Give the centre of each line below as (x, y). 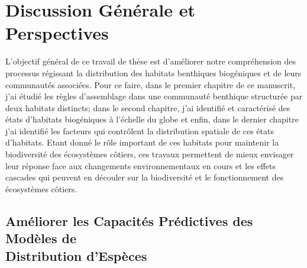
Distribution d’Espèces (76, 255)
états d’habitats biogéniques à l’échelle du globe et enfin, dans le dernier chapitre (152, 119)
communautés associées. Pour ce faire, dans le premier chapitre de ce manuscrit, (151, 84)
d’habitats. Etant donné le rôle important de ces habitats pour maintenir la (142, 142)
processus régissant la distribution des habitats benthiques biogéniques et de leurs (153, 72)
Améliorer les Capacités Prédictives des (129, 220)
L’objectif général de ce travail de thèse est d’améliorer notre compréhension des (151, 61)
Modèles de (41, 238)
